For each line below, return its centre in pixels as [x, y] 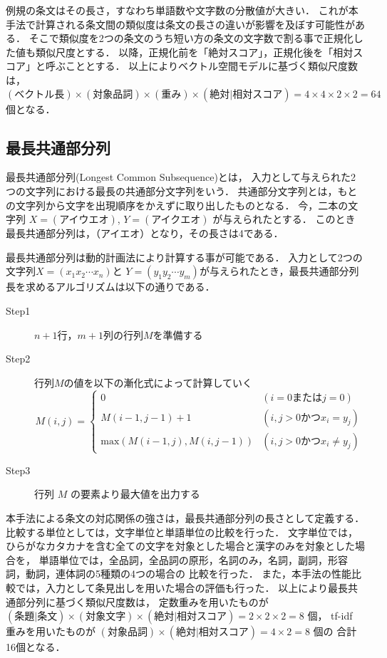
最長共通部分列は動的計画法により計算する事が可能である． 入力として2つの [184, 257]
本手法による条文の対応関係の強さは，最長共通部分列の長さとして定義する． [185, 518]
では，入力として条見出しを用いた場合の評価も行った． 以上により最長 [181, 588]
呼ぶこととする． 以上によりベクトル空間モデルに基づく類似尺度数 [201, 66]
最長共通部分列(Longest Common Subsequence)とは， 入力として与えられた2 [181, 177]
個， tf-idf [330, 616]
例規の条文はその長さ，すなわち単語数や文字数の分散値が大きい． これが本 [182, 10]
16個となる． [36, 647]
